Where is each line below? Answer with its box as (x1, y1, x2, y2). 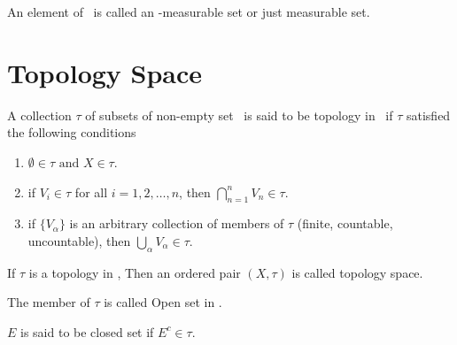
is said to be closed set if (20, 322, 154, 341)
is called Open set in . (104, 293, 222, 311)
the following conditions (7, 123, 136, 142)
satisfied (406, 105, 451, 124)
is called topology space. (291, 263, 423, 281)
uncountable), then (27, 231, 131, 249)
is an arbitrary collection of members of (69, 214, 284, 233)
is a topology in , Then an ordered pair (28, 263, 241, 281)
